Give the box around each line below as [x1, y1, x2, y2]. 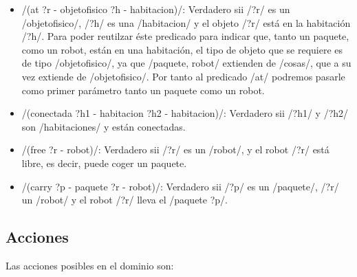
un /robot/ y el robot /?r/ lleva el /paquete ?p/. [21, 192, 228, 207]
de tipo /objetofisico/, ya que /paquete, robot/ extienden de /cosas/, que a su [21, 56, 351, 70]
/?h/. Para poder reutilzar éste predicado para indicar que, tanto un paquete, [21, 29, 349, 43]
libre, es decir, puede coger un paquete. [21, 155, 187, 170]
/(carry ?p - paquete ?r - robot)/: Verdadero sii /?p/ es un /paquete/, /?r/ [21, 179, 339, 193]
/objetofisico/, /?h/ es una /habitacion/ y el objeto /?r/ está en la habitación [21, 15, 351, 30]
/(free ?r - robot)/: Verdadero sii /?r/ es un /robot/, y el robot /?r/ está [21, 142, 329, 157]
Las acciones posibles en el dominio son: [6, 258, 174, 272]
